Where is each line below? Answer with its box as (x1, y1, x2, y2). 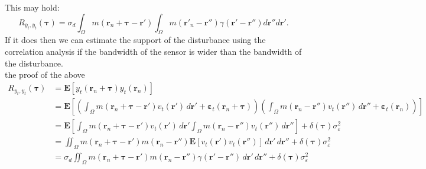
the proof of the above (5, 68, 85, 81)
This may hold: (5, 1, 60, 13)
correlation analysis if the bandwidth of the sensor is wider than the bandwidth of (5, 45, 302, 57)
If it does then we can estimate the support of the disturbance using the (5, 34, 266, 46)
